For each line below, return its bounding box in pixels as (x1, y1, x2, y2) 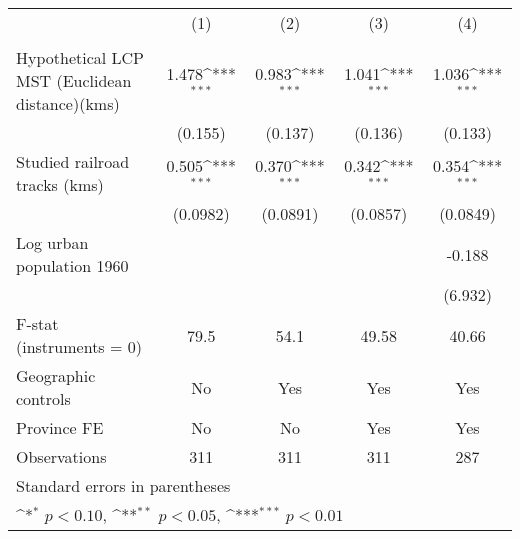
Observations (16, 445, 107, 468)
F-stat (16, 312, 59, 335)
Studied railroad (16, 150, 130, 173)
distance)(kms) (16, 92, 120, 115)
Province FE (16, 416, 104, 439)
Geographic (16, 364, 96, 387)
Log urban (16, 231, 89, 254)
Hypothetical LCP (16, 46, 145, 69)
